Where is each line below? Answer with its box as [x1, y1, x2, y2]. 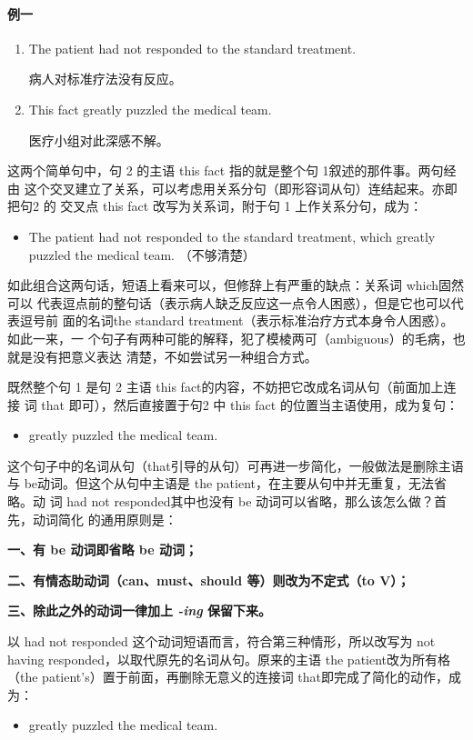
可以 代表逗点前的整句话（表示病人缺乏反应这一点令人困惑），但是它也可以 [7, 293, 451, 312]
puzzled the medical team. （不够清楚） [28, 245, 256, 264]
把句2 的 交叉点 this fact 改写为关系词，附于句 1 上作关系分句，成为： [7, 196, 423, 215]
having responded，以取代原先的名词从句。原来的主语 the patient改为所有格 [7, 649, 451, 668]
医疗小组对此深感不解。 [28, 130, 169, 149]
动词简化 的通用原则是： [32, 509, 177, 528]
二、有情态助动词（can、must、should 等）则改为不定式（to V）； [7, 570, 410, 589]
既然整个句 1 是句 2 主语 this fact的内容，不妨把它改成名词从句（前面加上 [7, 377, 444, 396]
